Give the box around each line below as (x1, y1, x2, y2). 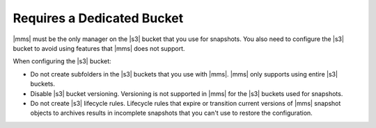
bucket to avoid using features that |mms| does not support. (13, 44, 185, 52)
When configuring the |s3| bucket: (13, 57, 111, 65)
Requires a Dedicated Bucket (13, 10, 184, 26)
